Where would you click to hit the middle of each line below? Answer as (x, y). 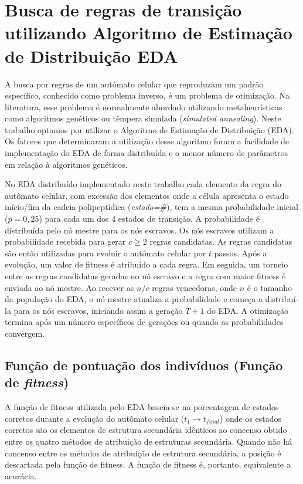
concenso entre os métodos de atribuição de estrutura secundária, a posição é (143, 453)
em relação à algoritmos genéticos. (66, 164)
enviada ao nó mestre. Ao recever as (69, 287)
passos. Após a (241, 253)
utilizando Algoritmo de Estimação (149, 33)
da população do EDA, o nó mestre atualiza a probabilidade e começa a (134, 299)
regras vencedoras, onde (195, 287)
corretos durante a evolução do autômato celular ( (95, 418)
